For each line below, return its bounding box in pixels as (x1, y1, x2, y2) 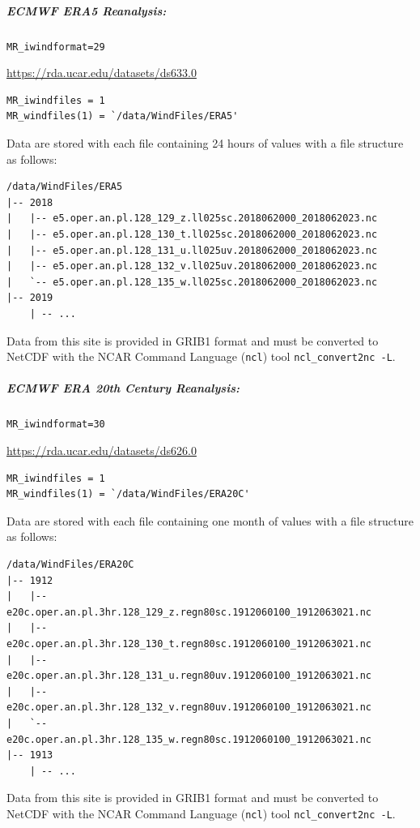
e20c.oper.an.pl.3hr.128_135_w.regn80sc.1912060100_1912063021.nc (6, 733, 372, 745)
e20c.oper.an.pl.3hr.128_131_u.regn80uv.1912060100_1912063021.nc (6, 670, 372, 682)
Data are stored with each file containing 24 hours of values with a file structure (6, 135, 404, 151)
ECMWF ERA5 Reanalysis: (6, 2, 167, 19)
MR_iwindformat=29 (6, 41, 105, 53)
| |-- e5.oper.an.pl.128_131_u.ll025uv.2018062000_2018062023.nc (6, 244, 378, 256)
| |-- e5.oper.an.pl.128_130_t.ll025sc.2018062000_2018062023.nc (6, 228, 378, 240)
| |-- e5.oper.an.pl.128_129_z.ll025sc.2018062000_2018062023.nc (6, 212, 378, 225)
